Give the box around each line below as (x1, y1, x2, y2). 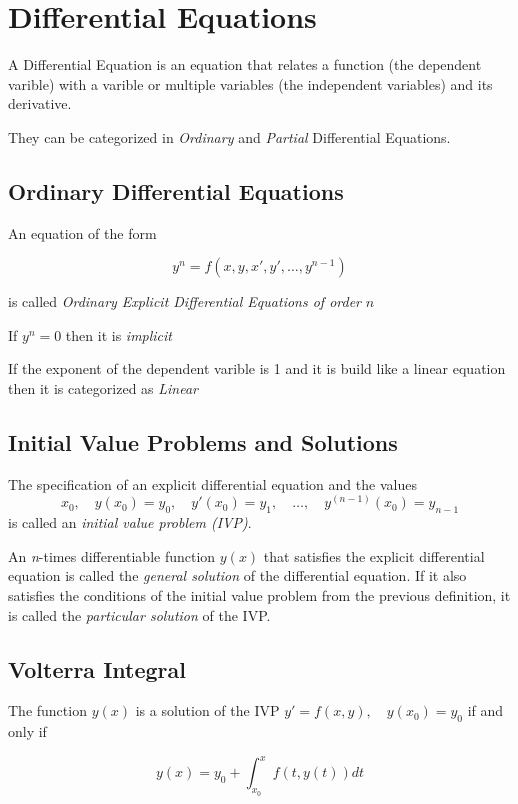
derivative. (8, 93, 72, 114)
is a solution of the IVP (135, 700, 280, 721)
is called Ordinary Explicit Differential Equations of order (8, 291, 361, 312)
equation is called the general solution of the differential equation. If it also (8, 565, 467, 586)
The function (8, 700, 87, 721)
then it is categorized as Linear (8, 378, 199, 399)
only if (8, 721, 47, 742)
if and (467, 700, 504, 721)
